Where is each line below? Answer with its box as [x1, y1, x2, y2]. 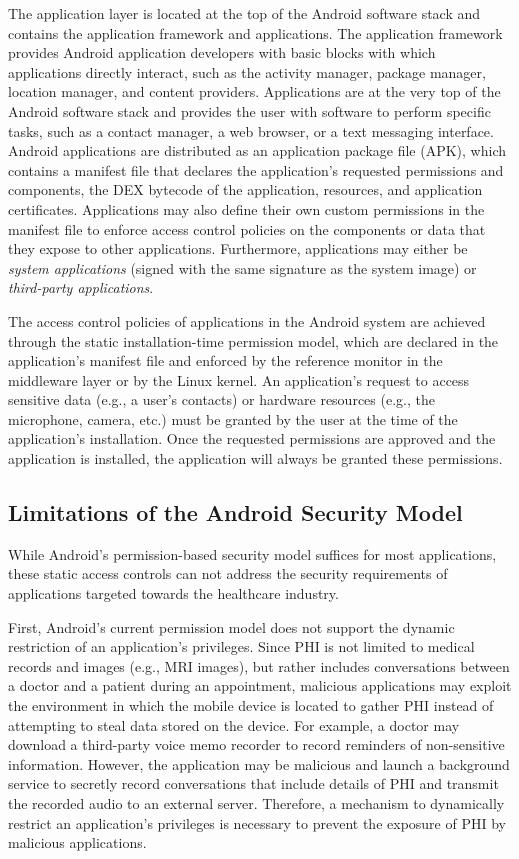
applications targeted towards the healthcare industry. [8, 583, 339, 604]
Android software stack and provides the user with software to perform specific [8, 100, 491, 121]
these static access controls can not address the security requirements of [8, 563, 448, 584]
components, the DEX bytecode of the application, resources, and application [8, 179, 483, 200]
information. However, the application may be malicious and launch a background [8, 753, 510, 774]
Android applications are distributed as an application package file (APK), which [8, 140, 506, 161]
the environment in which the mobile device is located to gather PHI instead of [8, 695, 494, 716]
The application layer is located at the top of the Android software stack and [8, 3, 481, 23]
